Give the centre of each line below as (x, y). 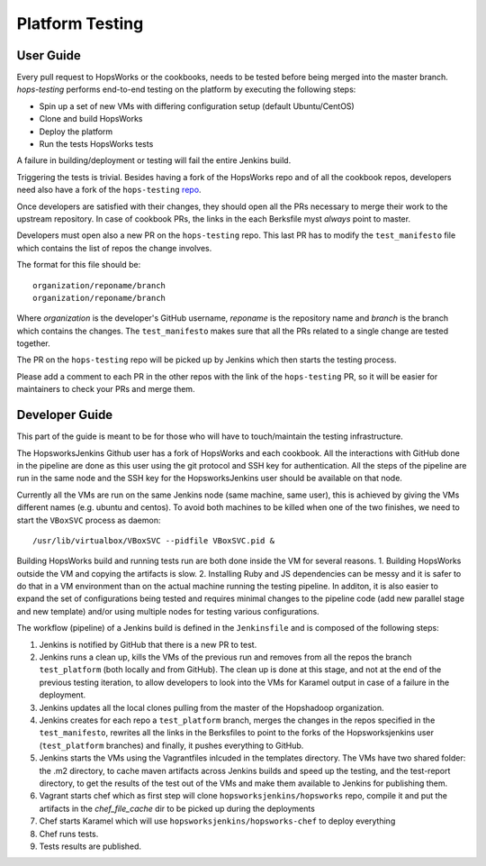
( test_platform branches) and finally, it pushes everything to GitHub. (171, 745)
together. (34, 343)
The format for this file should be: (79, 265)
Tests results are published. (90, 846)
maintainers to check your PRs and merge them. (106, 389)
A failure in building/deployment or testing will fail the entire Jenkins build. (154, 160)
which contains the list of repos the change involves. (114, 248)
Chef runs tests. (69, 834)
